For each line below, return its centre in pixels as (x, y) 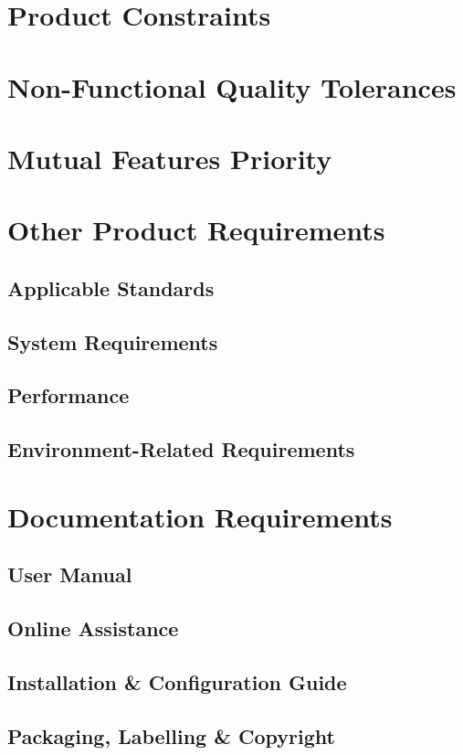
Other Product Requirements (196, 230)
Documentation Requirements (200, 516)
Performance (68, 395)
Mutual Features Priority (170, 158)
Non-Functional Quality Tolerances (232, 86)
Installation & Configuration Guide (177, 681)
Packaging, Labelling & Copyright (171, 735)
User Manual (70, 574)
